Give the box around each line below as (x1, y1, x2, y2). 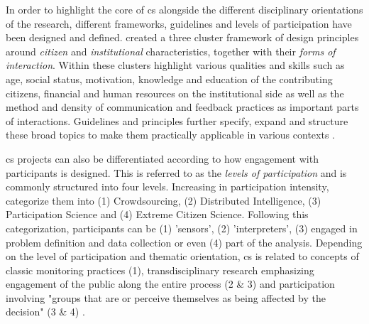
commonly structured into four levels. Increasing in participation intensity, (6, 179, 329, 194)
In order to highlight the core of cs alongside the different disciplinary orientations (6, 2, 363, 16)
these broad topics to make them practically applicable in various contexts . (6, 127, 335, 142)
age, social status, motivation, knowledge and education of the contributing (6, 71, 333, 86)
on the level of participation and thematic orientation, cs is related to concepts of (6, 249, 359, 264)
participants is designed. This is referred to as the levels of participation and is (6, 165, 347, 180)
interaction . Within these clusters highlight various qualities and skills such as (6, 58, 345, 72)
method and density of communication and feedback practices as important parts (6, 99, 359, 114)
